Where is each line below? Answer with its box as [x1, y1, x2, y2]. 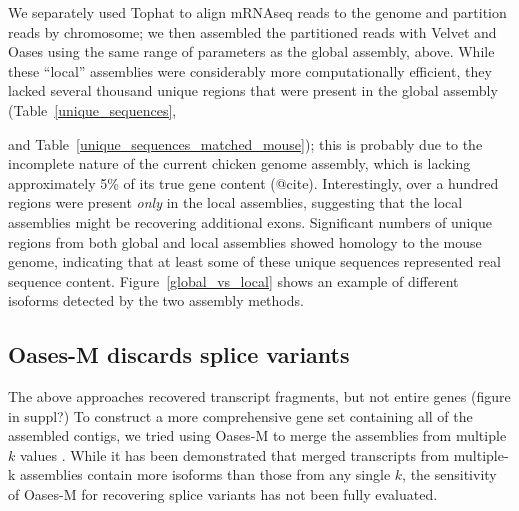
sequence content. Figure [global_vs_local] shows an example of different [8, 270, 459, 291]
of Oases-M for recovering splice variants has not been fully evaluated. [8, 484, 438, 505]
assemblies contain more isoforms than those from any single [20, 464, 391, 485]
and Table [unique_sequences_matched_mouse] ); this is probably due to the [8, 133, 483, 154]
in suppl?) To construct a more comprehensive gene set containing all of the [8, 405, 473, 426]
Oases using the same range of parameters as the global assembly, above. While [8, 41, 495, 62]
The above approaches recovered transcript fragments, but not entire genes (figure [8, 386, 511, 407]
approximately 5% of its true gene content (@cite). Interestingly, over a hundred [8, 172, 499, 193]
